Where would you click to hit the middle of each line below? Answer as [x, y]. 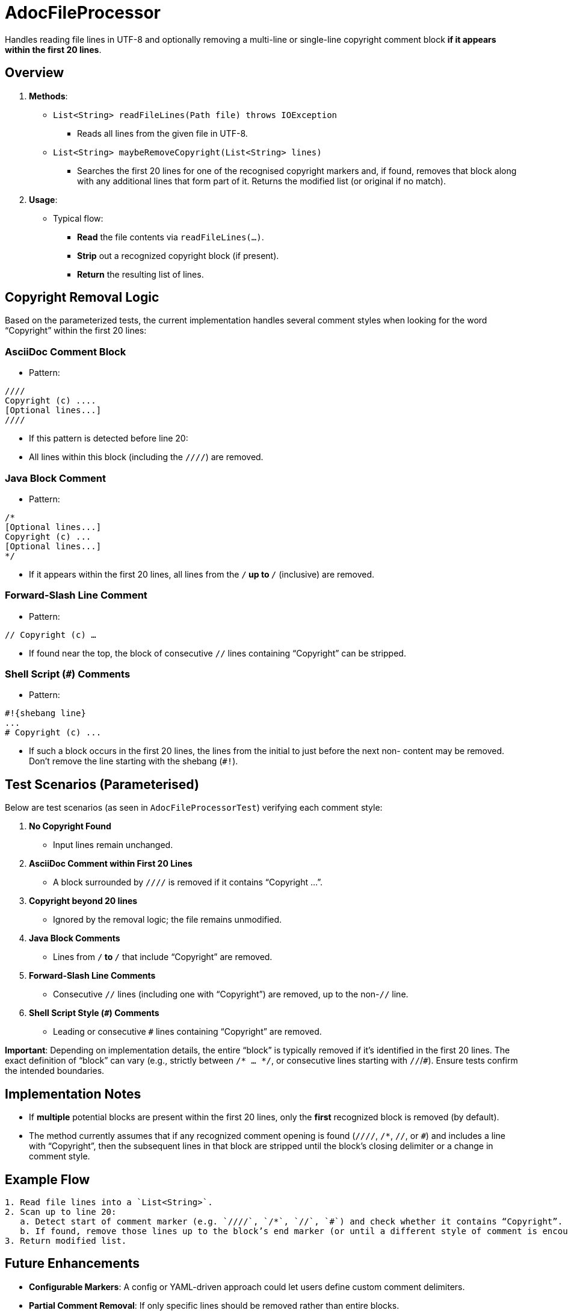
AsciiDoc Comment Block [66, 351]
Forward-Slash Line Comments [92, 976]
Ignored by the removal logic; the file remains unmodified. [168, 920]
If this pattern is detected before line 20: [109, 438]
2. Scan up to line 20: [61, 1212]
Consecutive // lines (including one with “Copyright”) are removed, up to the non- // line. [231, 994]
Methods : [48, 96]
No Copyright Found [70, 826]
